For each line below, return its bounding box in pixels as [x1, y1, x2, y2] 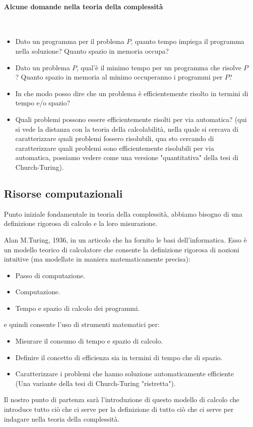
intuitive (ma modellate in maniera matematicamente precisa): [4, 254, 191, 264]
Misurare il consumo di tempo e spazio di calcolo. [15, 336, 163, 346]
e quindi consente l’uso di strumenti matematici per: [4, 319, 160, 329]
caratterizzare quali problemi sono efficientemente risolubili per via [15, 142, 215, 153]
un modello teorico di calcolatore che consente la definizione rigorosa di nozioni [4, 244, 239, 254]
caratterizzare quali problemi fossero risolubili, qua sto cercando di [15, 133, 214, 143]
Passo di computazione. [15, 270, 85, 280]
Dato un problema [15, 62, 70, 72]
